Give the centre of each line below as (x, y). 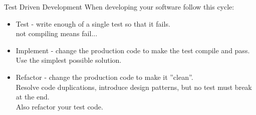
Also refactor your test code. (59, 106)
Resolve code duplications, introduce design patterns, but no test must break (134, 87)
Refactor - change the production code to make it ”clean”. (104, 77)
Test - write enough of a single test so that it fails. (93, 23)
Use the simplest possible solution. (69, 60)
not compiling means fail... (57, 33)
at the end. (33, 97)
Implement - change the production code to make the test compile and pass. (133, 50)
